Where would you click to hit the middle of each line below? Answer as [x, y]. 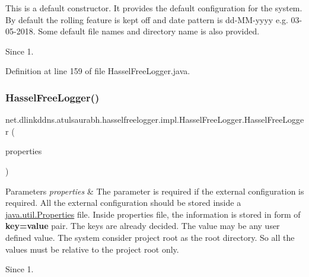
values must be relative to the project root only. [92, 249]
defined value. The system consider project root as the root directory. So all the [150, 237]
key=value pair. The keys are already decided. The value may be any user [143, 226]
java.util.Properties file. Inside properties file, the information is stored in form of [153, 214]
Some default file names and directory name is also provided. [149, 31]
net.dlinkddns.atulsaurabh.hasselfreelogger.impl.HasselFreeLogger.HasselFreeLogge [155, 120]
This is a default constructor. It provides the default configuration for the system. [154, 8]
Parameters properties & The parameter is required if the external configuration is [155, 191]
